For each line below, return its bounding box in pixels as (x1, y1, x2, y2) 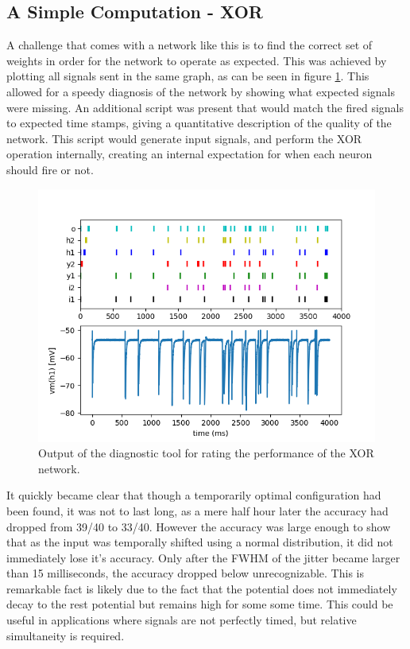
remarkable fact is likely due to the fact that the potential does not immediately (6, 580, 397, 597)
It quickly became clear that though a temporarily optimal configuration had (6, 487, 381, 503)
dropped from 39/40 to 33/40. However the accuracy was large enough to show (6, 518, 391, 534)
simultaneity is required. (6, 627, 125, 643)
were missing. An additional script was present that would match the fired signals (6, 99, 404, 115)
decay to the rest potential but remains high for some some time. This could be (6, 596, 393, 612)
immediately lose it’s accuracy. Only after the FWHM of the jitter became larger (6, 549, 400, 565)
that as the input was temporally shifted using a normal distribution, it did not (6, 534, 393, 550)
